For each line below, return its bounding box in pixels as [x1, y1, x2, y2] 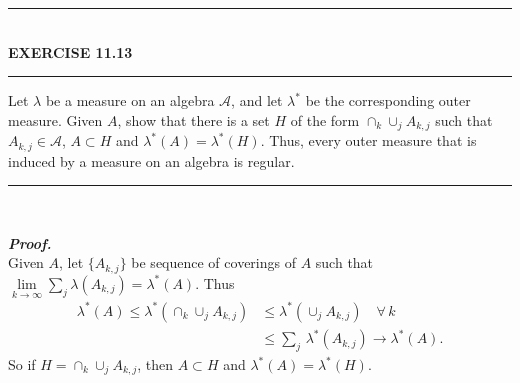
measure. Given [8, 109, 103, 130]
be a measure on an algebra [45, 90, 215, 111]
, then [137, 354, 174, 374]
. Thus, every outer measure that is [260, 130, 477, 151]
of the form [290, 109, 360, 130]
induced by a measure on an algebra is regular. [8, 150, 295, 171]
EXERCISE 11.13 [8, 41, 133, 62]
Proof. [8, 232, 52, 253]
